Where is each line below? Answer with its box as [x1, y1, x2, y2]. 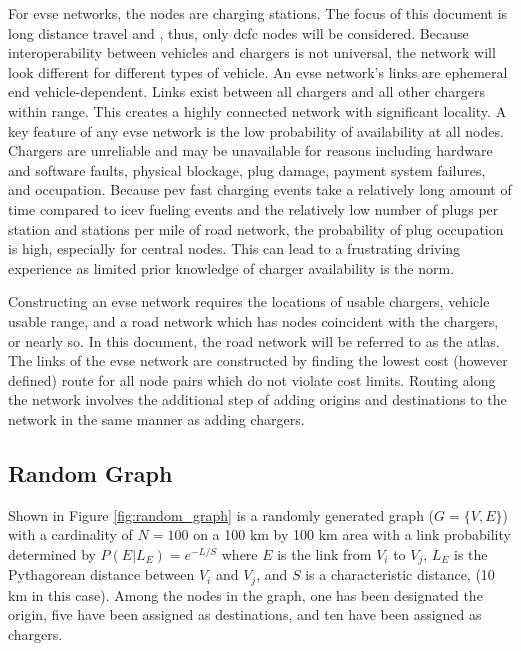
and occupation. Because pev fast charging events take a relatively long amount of [8, 179, 512, 200]
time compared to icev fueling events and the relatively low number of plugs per [8, 198, 499, 219]
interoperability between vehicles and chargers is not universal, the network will [8, 42, 496, 63]
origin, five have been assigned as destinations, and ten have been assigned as [8, 604, 482, 625]
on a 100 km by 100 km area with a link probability [193, 524, 511, 545]
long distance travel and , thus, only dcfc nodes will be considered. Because [8, 22, 469, 43]
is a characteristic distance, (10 [305, 564, 495, 585]
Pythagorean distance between [8, 564, 195, 585]
